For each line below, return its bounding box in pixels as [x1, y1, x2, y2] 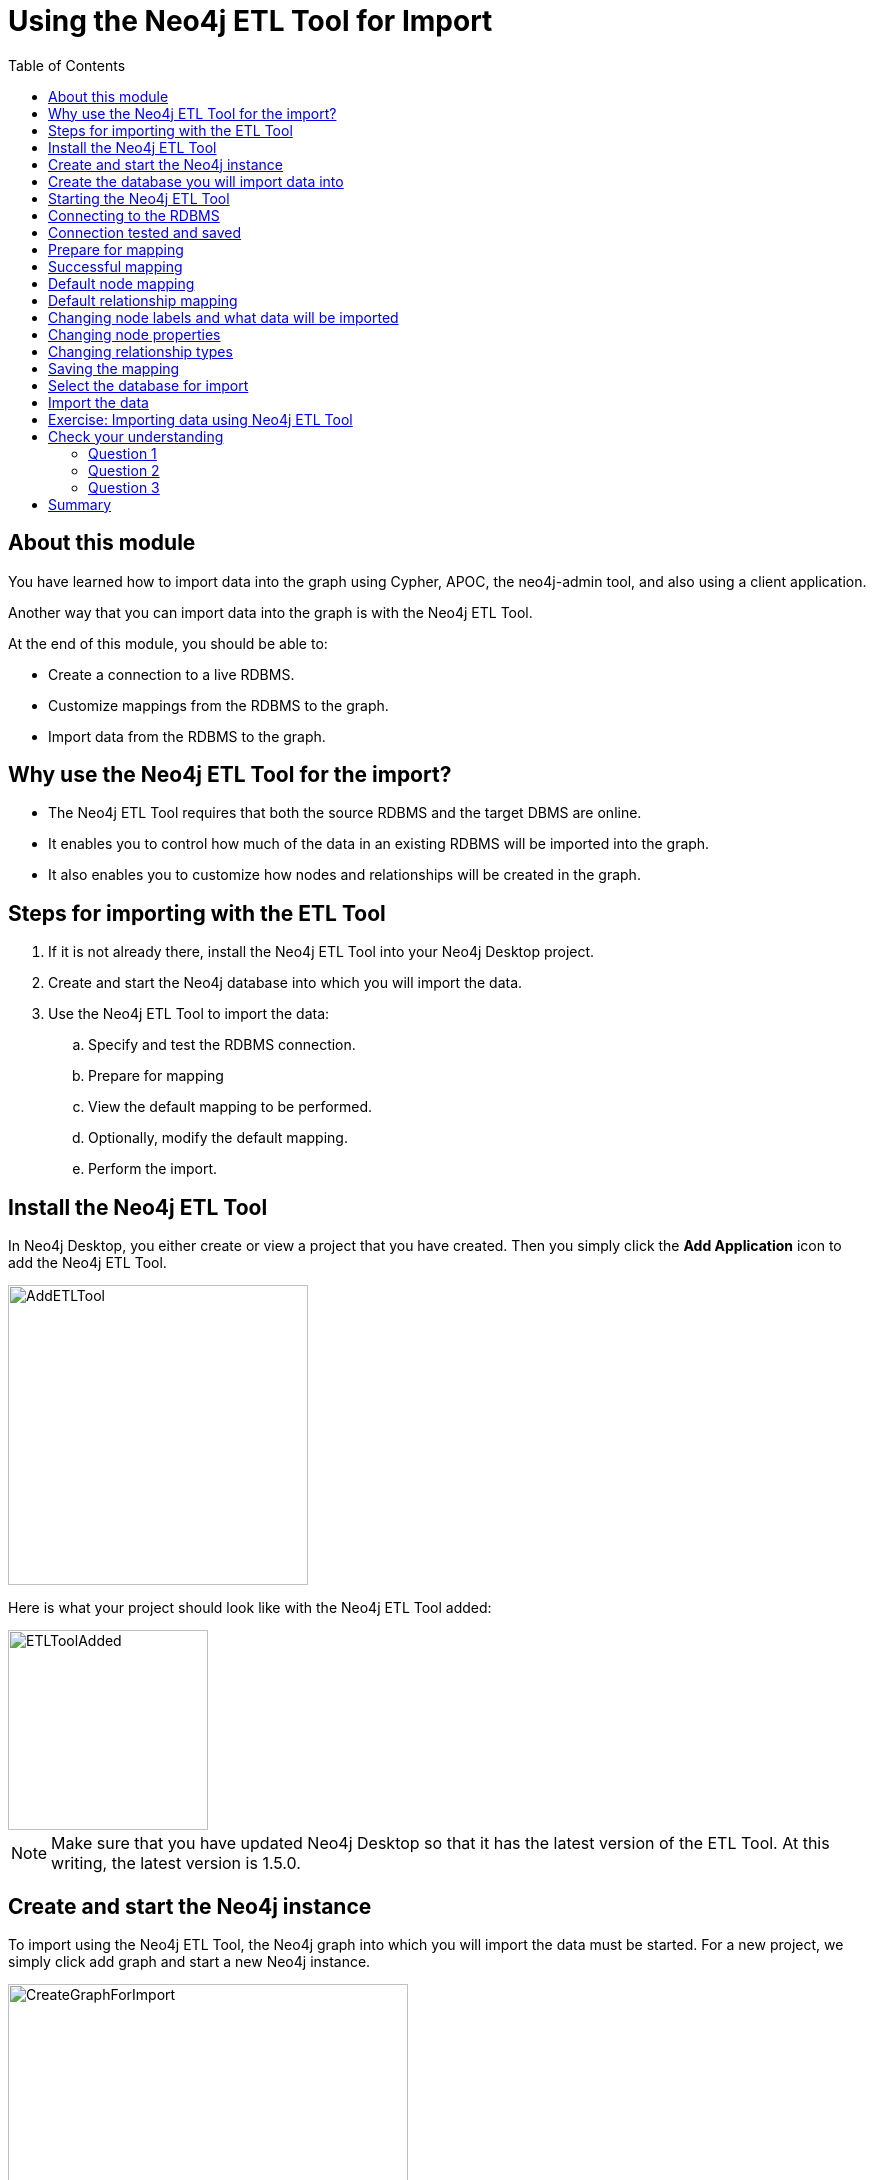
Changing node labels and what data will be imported [48, 308, 399, 326]
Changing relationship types [48, 342, 233, 360]
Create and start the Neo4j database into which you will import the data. [48, 974, 523, 992]
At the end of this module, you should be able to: [8, 634, 328, 652]
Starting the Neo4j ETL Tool [48, 189, 230, 207]
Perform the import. [88, 1160, 218, 1178]
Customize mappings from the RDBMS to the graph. [48, 696, 389, 714]
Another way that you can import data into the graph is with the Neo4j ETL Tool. [8, 603, 533, 621]
